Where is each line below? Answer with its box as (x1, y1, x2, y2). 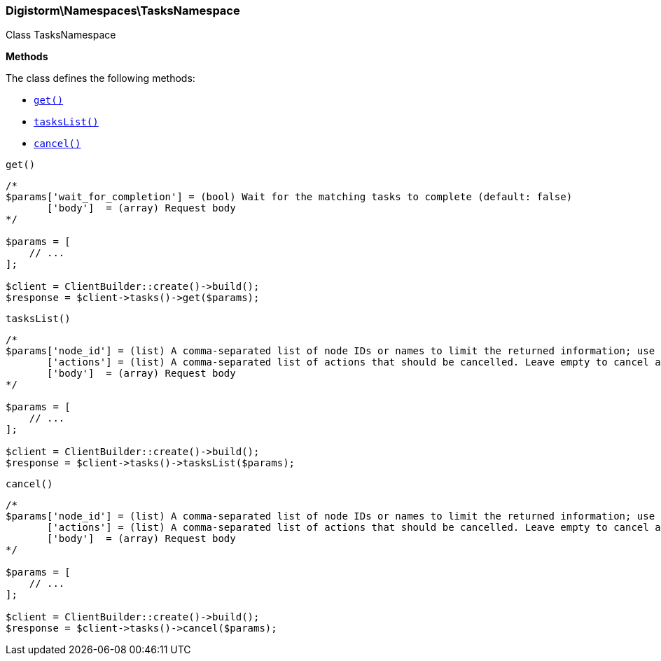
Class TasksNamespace (6, 29, 116, 41)
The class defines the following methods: (6, 72, 195, 85)
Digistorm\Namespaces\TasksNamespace (6, 4, 240, 18)
